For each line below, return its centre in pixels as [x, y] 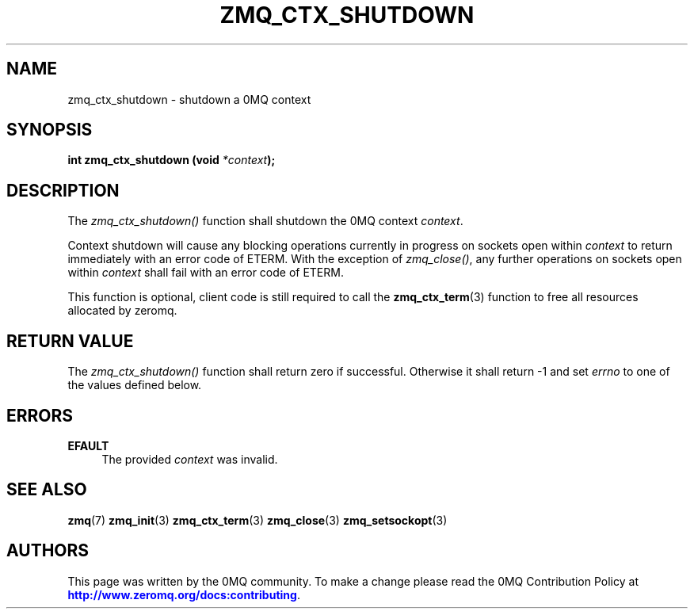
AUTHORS [48, 551]
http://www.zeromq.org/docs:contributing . [184, 594]
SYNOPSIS [50, 130]
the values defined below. [135, 385]
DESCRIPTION [63, 190]
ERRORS [40, 415]
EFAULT [88, 445]
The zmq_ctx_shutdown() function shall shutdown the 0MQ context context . [265, 221]
